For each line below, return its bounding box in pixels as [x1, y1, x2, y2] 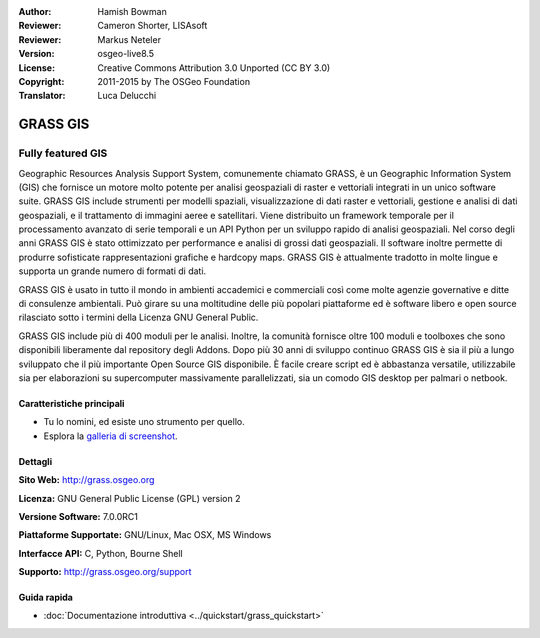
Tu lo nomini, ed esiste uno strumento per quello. [43, 416, 245, 428]
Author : [18, 6, 52, 17]
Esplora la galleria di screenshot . [43, 430, 179, 442]
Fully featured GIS [18, 146, 108, 160]
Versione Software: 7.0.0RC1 [18, 510, 139, 522]
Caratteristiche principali [18, 397, 125, 409]
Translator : [18, 90, 66, 102]
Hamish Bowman [97, 6, 167, 17]
